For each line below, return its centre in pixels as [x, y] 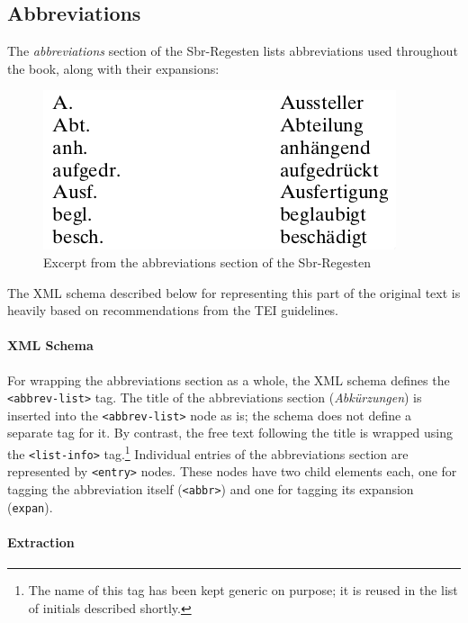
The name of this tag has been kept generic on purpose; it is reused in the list [243, 590]
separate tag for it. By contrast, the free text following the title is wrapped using [230, 433]
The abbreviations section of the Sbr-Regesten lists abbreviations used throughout [233, 51]
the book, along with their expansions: [113, 68]
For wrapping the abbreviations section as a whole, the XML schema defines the [229, 379]
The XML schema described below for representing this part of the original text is [234, 292]
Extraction [41, 542]
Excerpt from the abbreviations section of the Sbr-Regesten [207, 262]
